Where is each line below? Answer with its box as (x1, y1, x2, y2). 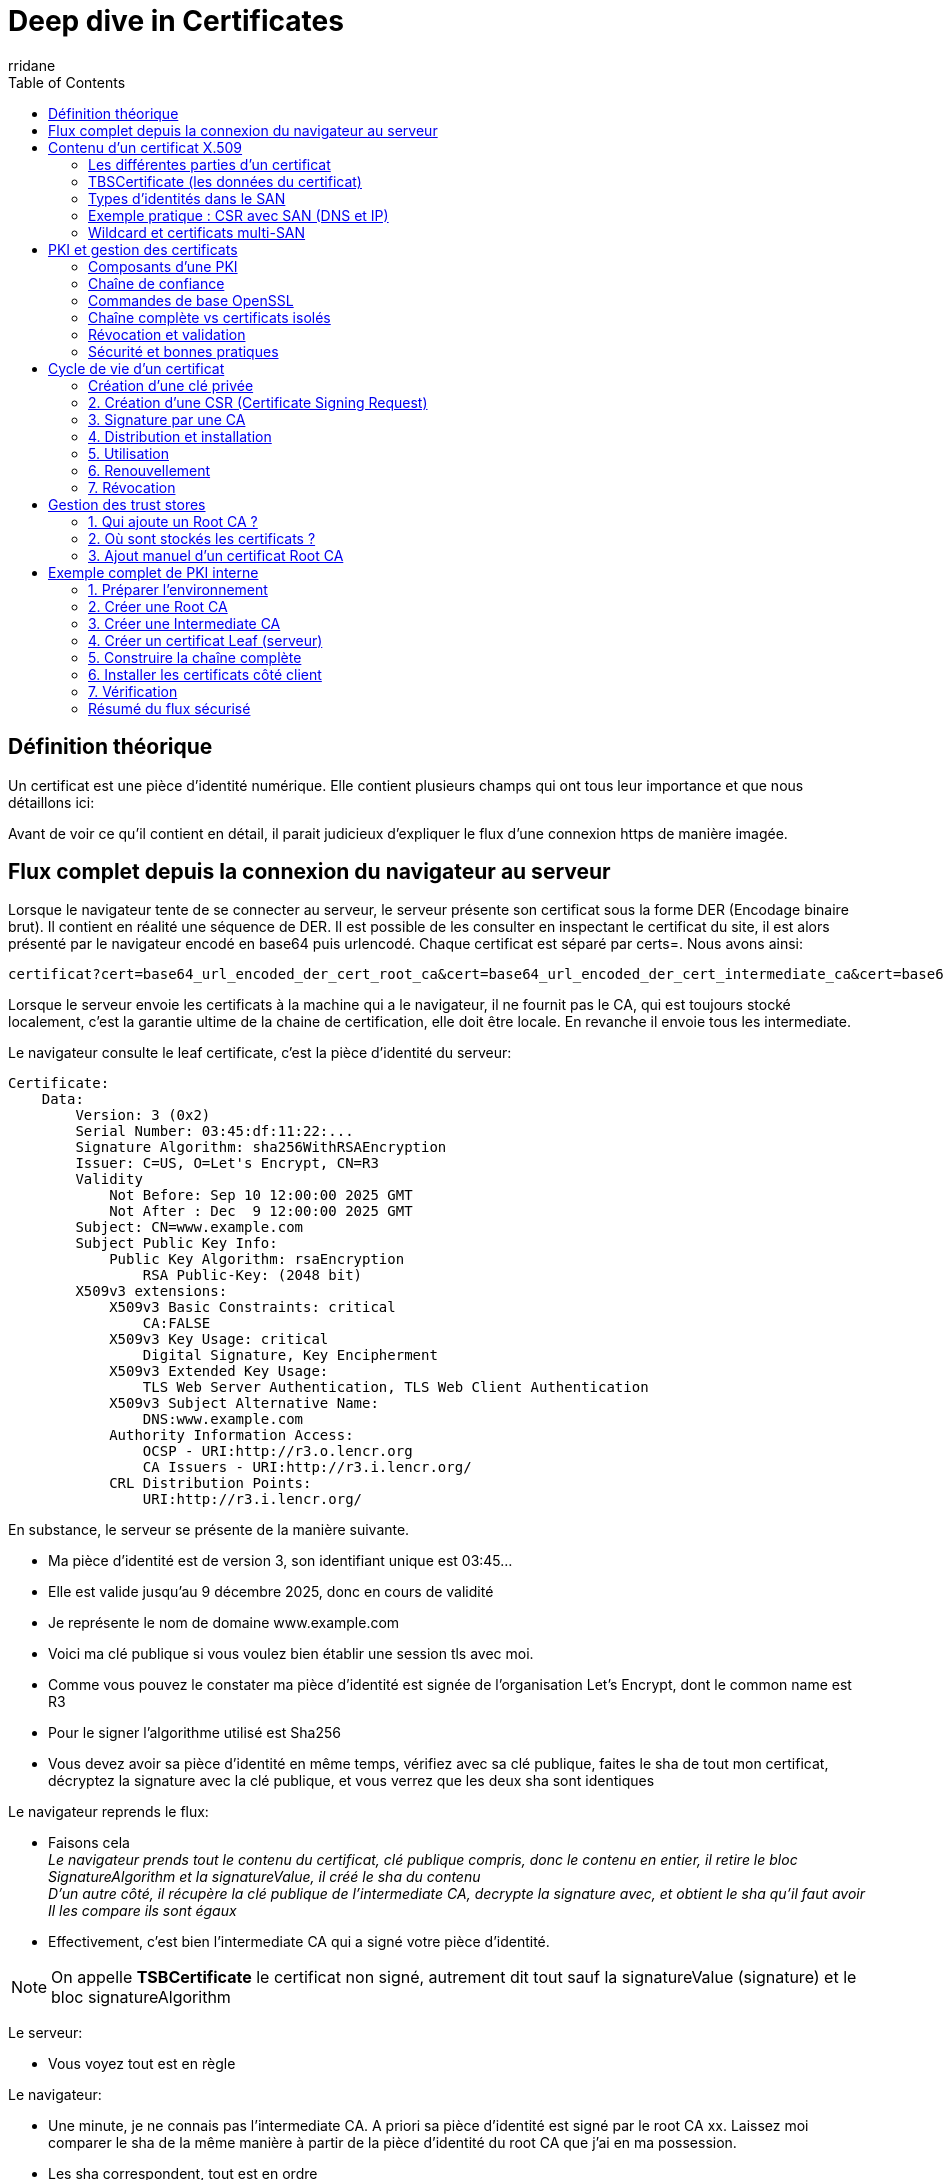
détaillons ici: (8, 793, 95, 811)
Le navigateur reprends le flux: (8, 1803, 209, 1821)
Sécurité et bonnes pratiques (88, 342, 279, 360)
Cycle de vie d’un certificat (48, 359, 225, 377)
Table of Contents (8, 73, 126, 91)
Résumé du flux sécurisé (88, 699, 251, 717)
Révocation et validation (88, 325, 246, 343)
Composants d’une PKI (88, 257, 238, 275)
